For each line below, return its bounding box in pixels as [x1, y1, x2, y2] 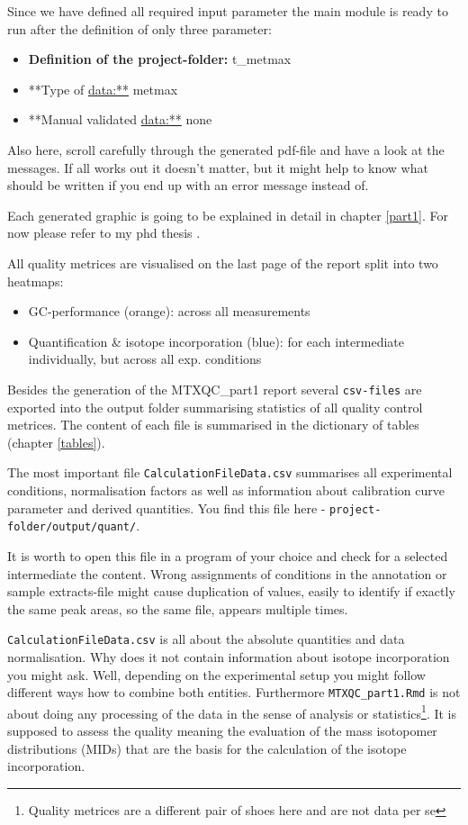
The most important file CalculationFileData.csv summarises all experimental [7, 463, 453, 482]
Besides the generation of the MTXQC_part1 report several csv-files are [7, 379, 422, 398]
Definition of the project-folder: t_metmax [28, 50, 292, 68]
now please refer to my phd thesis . [7, 223, 201, 242]
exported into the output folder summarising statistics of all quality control [7, 397, 423, 416]
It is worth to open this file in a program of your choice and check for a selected [7, 546, 448, 565]
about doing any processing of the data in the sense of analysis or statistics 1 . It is [7, 701, 457, 722]
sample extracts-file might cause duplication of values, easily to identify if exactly [7, 582, 455, 601]
